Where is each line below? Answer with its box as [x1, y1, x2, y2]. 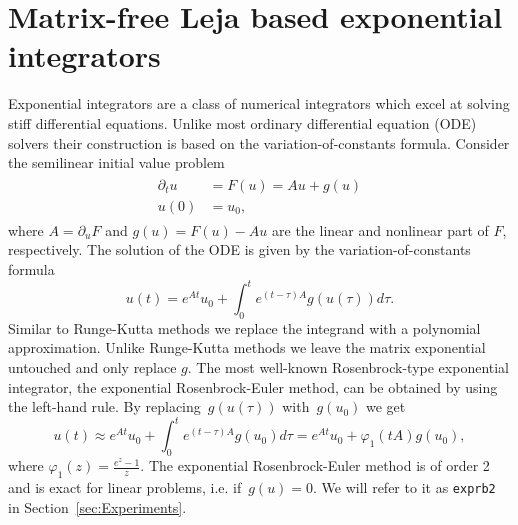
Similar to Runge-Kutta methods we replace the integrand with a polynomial [8, 317, 481, 338]
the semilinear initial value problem [8, 152, 225, 173]
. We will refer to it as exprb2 [313, 476, 496, 497]
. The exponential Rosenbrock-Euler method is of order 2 [140, 455, 490, 476]
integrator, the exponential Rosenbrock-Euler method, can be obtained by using [8, 376, 498, 397]
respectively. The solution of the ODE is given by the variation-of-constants [8, 239, 471, 260]
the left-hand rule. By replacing [8, 396, 201, 417]
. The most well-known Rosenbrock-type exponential [187, 357, 509, 378]
